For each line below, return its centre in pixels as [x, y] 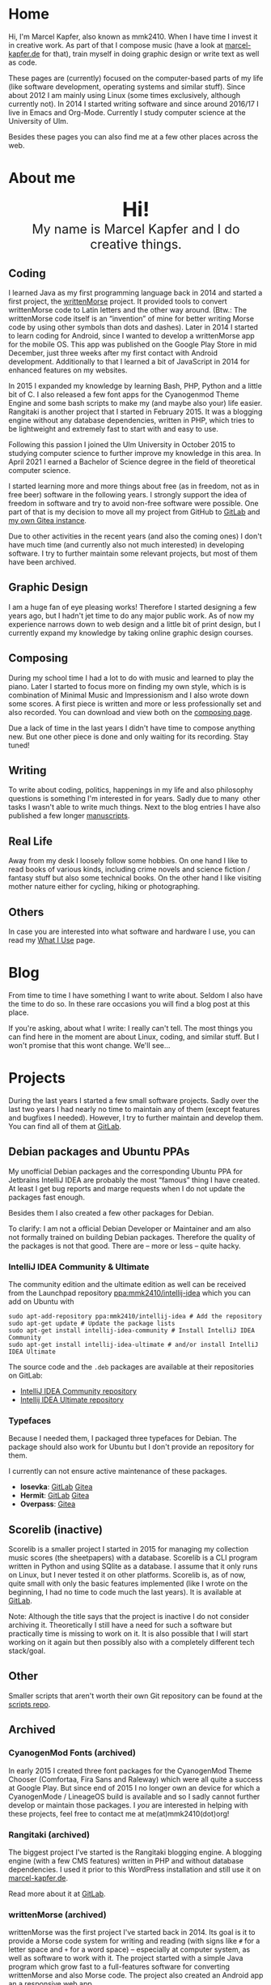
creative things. [136, 245]
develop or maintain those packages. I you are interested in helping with [128, 1805]
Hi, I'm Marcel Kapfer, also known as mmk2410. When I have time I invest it [133, 36]
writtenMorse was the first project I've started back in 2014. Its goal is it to [132, 1932]
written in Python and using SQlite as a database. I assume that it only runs [133, 1566]
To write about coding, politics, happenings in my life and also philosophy [131, 790]
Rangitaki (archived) [49, 1834]
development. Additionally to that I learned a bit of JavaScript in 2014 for [129, 361]
